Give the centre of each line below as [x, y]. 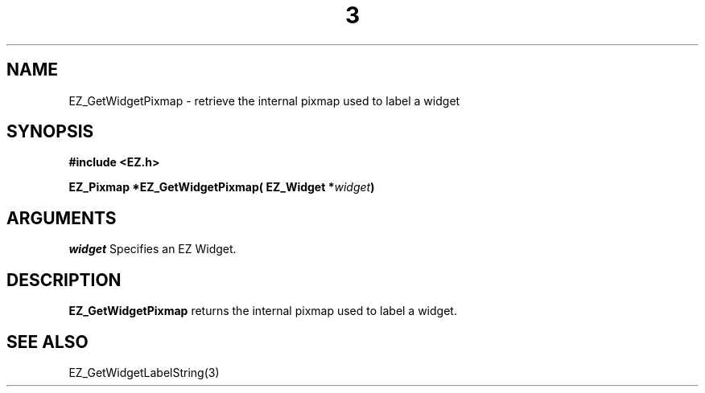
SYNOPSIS [50, 132]
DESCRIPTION [64, 280]
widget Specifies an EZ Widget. [153, 249]
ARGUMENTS [62, 218]
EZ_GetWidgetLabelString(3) [144, 372]
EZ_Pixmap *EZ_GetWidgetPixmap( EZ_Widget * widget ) [222, 187]
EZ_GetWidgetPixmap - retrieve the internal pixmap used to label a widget [264, 100]
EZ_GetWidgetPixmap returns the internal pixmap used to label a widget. [263, 311]
